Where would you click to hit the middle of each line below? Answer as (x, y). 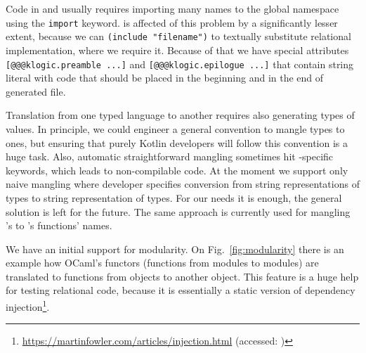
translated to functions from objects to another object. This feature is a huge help (182, 276)
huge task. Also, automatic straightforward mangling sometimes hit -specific (170, 156)
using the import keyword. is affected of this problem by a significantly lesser (172, 22)
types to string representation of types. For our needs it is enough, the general (174, 197)
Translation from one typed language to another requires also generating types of (180, 115)
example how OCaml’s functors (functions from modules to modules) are (162, 263)
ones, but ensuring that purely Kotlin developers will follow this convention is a (177, 142)
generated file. (36, 91)
